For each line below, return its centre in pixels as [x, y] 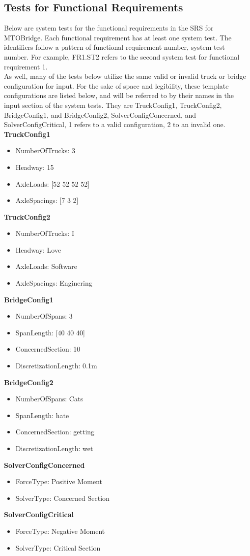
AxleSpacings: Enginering [54, 283]
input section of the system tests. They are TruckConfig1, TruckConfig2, [113, 105]
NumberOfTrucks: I [45, 233]
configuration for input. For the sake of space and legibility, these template [116, 85]
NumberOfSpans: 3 [44, 316]
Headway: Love [38, 249]
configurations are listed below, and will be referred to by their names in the [119, 95]
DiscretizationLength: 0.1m [56, 366]
